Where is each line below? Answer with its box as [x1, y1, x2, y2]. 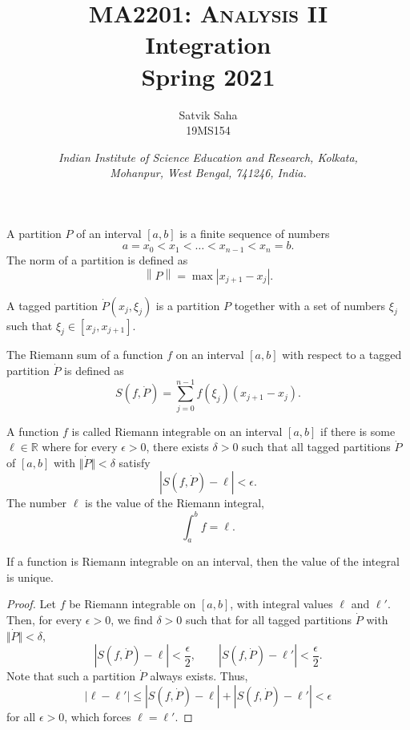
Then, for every [6, 611, 82, 628]
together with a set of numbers [234, 296, 386, 313]
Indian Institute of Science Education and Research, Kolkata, [58, 148, 358, 165]
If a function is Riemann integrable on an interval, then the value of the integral [6, 553, 400, 570]
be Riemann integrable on [69, 595, 196, 612]
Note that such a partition [6, 667, 136, 684]
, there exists [146, 438, 209, 455]
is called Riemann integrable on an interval [71, 422, 283, 439]
